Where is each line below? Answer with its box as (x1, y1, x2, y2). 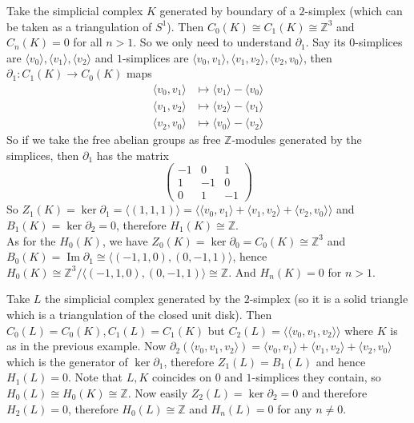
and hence (316, 353, 366, 369)
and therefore (301, 384, 368, 401)
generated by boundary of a (159, 2, 295, 18)
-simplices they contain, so (251, 369, 381, 385)
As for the (6, 232, 56, 249)
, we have (102, 232, 148, 249)
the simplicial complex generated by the (45, 290, 240, 307)
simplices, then (6, 146, 79, 163)
